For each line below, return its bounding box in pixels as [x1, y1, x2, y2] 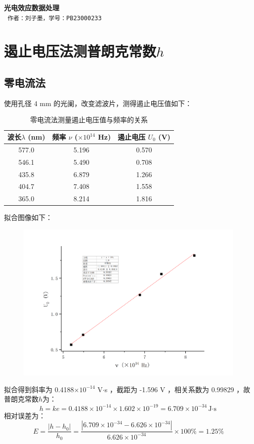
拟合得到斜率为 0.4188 [4, 384, 74, 394]
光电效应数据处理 [4, 2, 59, 12]
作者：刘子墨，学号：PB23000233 [7, 14, 102, 22]
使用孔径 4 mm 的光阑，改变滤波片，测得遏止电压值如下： [4, 98, 192, 108]
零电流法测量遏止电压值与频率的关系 [30, 114, 148, 125]
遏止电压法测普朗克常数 [4, 41, 157, 61]
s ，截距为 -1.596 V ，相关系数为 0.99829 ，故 [104, 384, 251, 394]
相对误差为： [4, 410, 45, 420]
